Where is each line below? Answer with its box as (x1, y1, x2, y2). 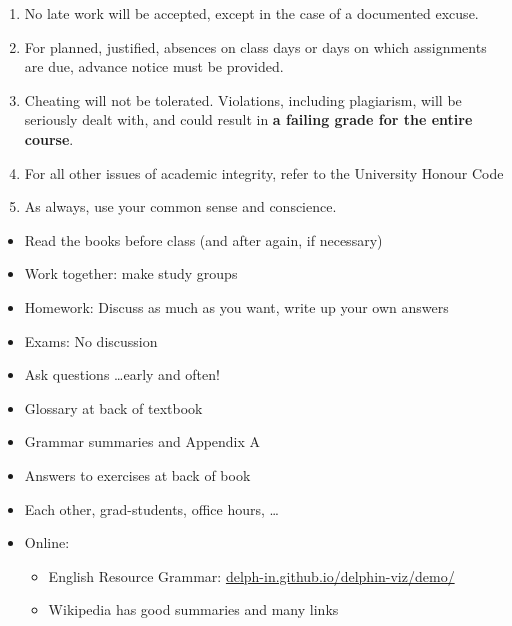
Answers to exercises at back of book (24, 464, 251, 485)
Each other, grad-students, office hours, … (24, 498, 279, 519)
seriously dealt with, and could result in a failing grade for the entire (24, 109, 473, 130)
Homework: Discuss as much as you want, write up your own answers (24, 296, 449, 317)
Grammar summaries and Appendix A (24, 431, 261, 452)
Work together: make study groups (24, 263, 238, 284)
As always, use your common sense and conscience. (24, 196, 337, 217)
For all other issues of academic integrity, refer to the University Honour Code (24, 162, 504, 183)
